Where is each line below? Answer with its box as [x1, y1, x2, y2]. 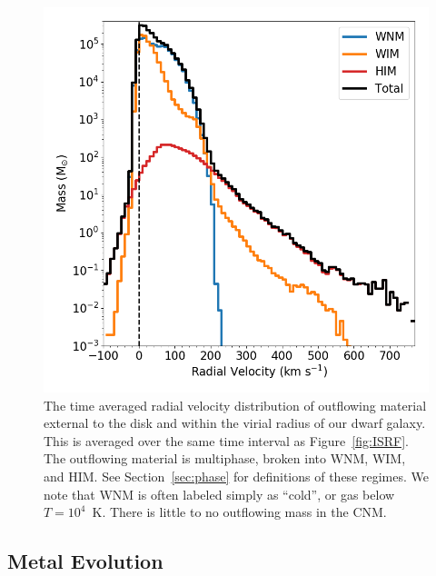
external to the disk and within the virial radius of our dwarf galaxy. [44, 413, 426, 432]
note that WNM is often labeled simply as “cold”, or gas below [44, 484, 395, 503]
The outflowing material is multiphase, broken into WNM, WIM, [44, 449, 406, 468]
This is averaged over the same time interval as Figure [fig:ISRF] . [44, 431, 409, 450]
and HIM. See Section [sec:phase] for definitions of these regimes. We [44, 466, 429, 485]
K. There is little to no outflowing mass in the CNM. [92, 502, 387, 521]
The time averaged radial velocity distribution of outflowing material [44, 395, 427, 414]
